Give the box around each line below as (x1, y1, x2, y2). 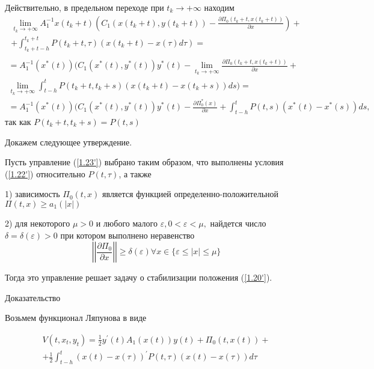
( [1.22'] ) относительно (5, 167, 85, 180)
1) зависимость (5, 188, 60, 200)
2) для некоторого (5, 216, 70, 229)
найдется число (210, 216, 266, 229)
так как (5, 115, 31, 127)
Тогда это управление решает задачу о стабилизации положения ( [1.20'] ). (5, 271, 272, 284)
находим (204, 1, 235, 13)
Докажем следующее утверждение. (5, 135, 132, 148)
